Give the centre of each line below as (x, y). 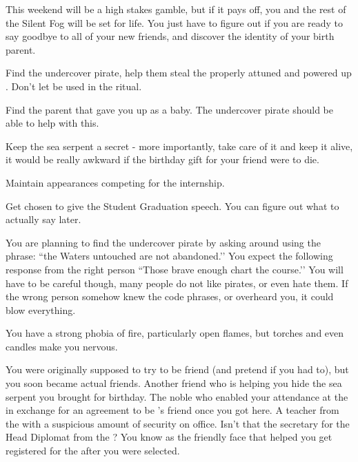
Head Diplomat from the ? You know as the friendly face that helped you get (169, 437)
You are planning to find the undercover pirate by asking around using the (163, 242)
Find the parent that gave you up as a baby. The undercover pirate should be (169, 109)
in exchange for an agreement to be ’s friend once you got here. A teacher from (172, 410)
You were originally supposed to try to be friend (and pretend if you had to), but (177, 369)
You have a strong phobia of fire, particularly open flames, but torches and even (175, 333)
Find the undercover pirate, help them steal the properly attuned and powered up (179, 73)
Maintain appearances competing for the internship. (115, 182)
